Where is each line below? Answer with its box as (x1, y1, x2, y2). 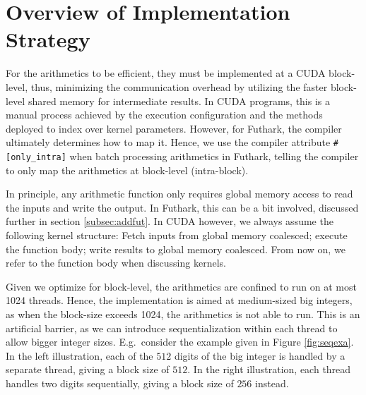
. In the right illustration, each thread (187, 362, 351, 377)
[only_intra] (6, 152, 66, 162)
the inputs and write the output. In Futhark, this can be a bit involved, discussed (6, 200, 359, 214)
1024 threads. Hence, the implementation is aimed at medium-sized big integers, (6, 293, 353, 308)
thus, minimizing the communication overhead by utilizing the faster (30, 79, 328, 94)
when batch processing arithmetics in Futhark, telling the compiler (69, 148, 359, 163)
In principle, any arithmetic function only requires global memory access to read (6, 186, 353, 201)
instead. (255, 375, 289, 390)
